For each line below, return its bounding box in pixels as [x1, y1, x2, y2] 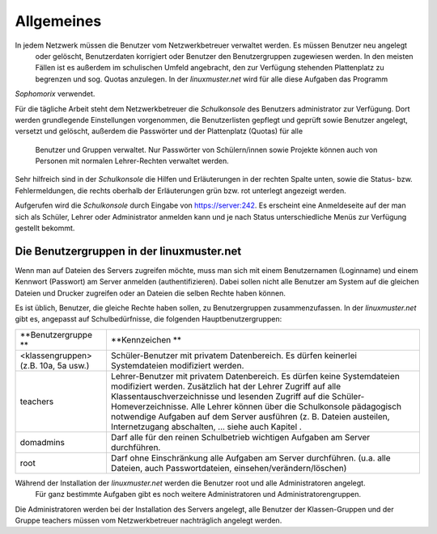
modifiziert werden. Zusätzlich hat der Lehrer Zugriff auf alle [110, 381, 342, 392]
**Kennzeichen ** [110, 334, 182, 345]
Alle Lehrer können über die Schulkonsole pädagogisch [190, 401, 402, 412]
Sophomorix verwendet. [15, 89, 95, 99]
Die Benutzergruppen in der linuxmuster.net [15, 244, 242, 258]
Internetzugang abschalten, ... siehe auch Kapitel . [110, 421, 303, 432]
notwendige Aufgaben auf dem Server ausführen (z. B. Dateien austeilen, [110, 410, 390, 422]
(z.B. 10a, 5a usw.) [19, 360, 90, 371]
